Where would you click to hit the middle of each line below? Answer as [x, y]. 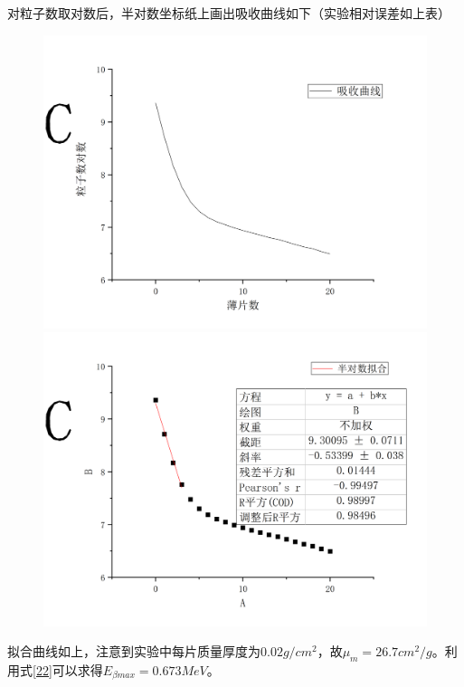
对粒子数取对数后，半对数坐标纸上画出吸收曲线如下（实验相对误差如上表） [229, 13]
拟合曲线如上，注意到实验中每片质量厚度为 [134, 651]
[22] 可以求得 [68, 669]
